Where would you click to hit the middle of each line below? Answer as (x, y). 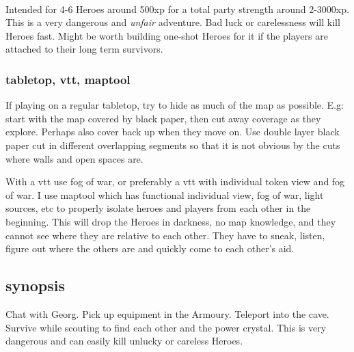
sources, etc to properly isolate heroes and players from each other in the (158, 208)
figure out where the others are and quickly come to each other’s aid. (150, 248)
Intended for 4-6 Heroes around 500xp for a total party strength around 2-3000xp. (177, 9)
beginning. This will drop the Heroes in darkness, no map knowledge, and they (171, 221)
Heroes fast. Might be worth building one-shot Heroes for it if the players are (167, 35)
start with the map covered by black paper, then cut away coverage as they (163, 118)
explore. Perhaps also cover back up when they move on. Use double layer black (173, 132)
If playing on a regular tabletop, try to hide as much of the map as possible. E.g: (175, 105)
